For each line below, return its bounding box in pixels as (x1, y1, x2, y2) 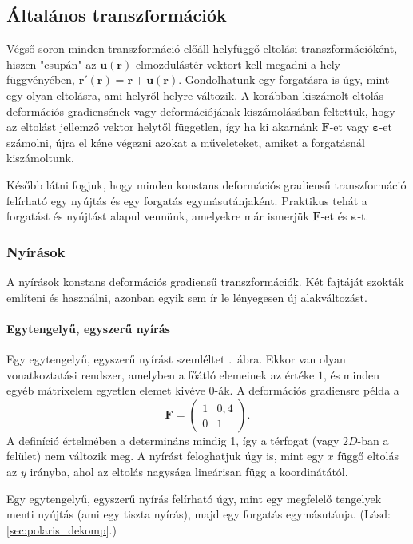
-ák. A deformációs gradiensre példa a (214, 382, 399, 399)
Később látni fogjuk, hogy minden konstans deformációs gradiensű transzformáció (6, 176, 407, 193)
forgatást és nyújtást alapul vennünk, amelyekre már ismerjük (6, 208, 309, 224)
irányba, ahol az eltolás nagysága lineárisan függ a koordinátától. (30, 463, 348, 479)
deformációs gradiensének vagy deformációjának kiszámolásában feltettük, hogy (6, 102, 395, 119)
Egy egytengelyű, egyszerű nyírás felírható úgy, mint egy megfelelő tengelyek (6, 490, 382, 506)
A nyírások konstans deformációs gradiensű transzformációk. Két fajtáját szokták (6, 272, 404, 289)
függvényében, (6, 71, 75, 88)
